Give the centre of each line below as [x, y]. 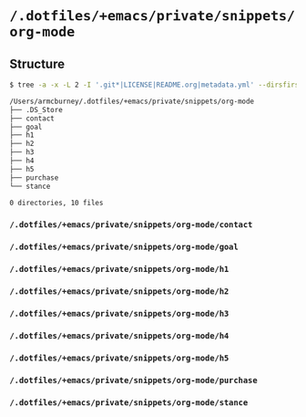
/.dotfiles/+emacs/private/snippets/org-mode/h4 [119, 335]
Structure [37, 63]
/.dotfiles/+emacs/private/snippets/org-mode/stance [129, 402]
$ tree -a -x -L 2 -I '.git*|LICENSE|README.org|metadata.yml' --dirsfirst [156, 85]
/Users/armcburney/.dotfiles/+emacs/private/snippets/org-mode [132, 101]
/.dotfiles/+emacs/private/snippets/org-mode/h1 [119, 269]
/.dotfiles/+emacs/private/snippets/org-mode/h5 [119, 358]
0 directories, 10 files [56, 203]
